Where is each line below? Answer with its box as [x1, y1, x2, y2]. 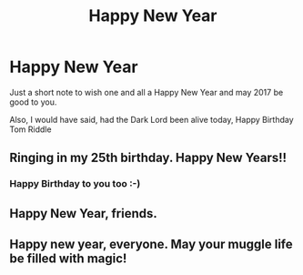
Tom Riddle [9, 124, 52, 135]
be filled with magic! [9, 251, 127, 267]
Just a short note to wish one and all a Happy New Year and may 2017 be [9, 87, 284, 97]
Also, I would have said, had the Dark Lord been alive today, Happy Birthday [9, 114, 294, 125]
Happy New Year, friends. [9, 206, 157, 221]
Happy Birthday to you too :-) [9, 178, 141, 190]
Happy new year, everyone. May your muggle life [9, 237, 293, 252]
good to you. [9, 97, 57, 107]
